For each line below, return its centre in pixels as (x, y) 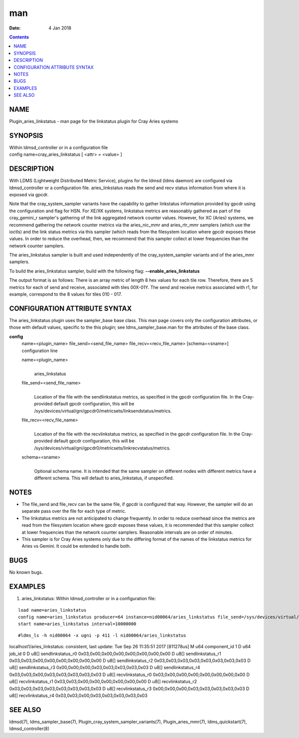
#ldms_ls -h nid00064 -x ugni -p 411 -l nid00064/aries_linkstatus (102, 635)
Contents (19, 37)
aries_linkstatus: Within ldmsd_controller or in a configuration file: (89, 599)
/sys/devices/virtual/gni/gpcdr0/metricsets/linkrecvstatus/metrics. (102, 448)
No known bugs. (26, 572)
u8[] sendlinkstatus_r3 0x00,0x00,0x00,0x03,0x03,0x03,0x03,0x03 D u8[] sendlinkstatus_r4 (105, 668)
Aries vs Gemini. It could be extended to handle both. (76, 546)
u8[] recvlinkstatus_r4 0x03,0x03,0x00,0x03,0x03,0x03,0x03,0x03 (78, 695)
